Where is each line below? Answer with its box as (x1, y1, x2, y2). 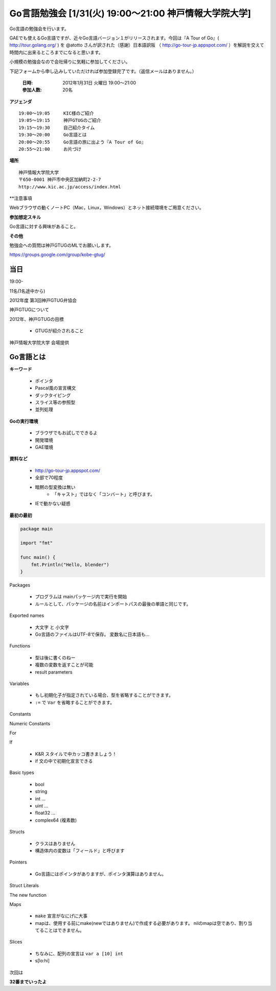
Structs (9, 829, 25, 835)
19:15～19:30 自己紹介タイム (18, 124, 95, 131)
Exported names (9, 612, 44, 619)
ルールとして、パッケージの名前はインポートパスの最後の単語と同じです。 (35, 600, 191, 607)
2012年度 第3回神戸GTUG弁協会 (9, 297, 77, 303)
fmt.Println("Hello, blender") (31, 562, 109, 568)
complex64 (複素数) (35, 817, 77, 823)
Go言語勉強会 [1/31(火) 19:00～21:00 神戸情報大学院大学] (9, 8, 251, 19)
